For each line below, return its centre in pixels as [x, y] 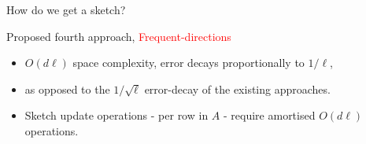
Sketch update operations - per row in [116, 115]
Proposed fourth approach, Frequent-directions [119, 36]
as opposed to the [67, 89]
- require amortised [270, 115]
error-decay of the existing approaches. [237, 89]
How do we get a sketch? [66, 9]
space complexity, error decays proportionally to [189, 63]
